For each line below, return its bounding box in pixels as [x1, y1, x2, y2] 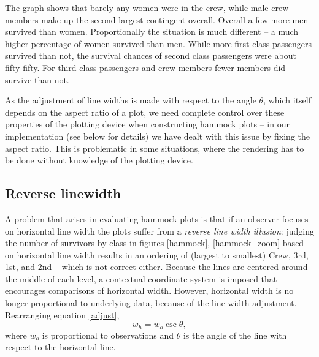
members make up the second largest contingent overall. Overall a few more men [5, 13, 309, 26]
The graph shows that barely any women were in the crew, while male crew [5, 1, 289, 13]
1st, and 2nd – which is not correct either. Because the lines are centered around [5, 260, 308, 273]
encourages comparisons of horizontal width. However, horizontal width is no [5, 284, 294, 297]
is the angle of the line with [183, 328, 287, 341]
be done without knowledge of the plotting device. [5, 154, 193, 167]
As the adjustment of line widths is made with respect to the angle [5, 94, 256, 107]
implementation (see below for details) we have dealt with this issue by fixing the [5, 129, 310, 142]
